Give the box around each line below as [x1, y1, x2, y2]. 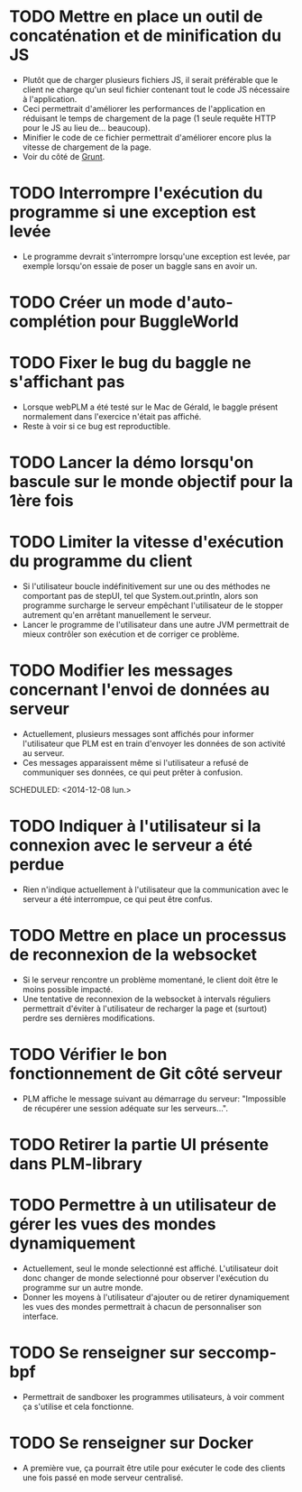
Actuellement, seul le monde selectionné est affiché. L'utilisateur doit [22, 1263, 279, 1274]
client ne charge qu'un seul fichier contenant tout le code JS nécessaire [22, 84, 290, 95]
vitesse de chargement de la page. [22, 142, 151, 152]
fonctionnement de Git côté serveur [9, 1064, 283, 1084]
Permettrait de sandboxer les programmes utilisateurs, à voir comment [22, 1391, 285, 1402]
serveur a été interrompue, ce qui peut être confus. [22, 894, 214, 904]
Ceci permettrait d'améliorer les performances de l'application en [22, 103, 266, 114]
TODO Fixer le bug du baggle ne [9, 353, 252, 373]
